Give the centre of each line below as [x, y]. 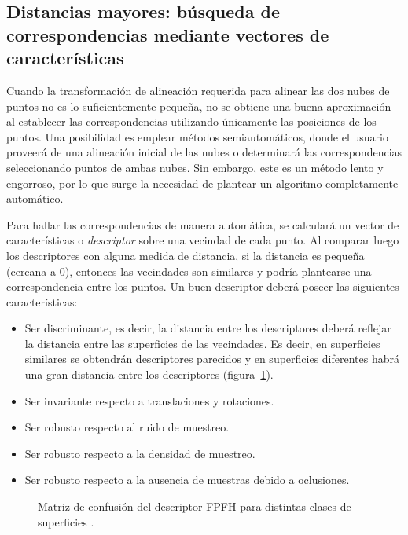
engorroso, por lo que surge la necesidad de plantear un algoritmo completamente [202, 183]
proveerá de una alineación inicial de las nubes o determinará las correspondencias [204, 152]
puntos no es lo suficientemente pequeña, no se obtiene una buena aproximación [199, 106]
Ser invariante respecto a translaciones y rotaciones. [149, 400]
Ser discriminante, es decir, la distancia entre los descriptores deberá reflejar [208, 328]
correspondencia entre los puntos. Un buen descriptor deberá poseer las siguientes [203, 286]
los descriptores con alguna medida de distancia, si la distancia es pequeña [186, 255]
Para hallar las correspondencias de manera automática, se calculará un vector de [203, 224]
